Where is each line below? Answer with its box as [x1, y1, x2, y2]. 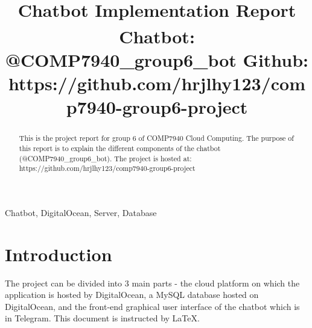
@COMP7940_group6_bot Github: [5, 47, 309, 72]
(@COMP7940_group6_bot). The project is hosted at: [19, 153, 192, 163]
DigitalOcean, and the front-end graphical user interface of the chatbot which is [5, 300, 300, 312]
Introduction [5, 241, 112, 266]
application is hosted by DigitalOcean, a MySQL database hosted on [5, 288, 259, 301]
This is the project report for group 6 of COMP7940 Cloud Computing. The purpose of [19, 133, 294, 143]
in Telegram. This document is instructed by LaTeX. [5, 312, 200, 324]
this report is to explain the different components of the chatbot [19, 143, 221, 153]
